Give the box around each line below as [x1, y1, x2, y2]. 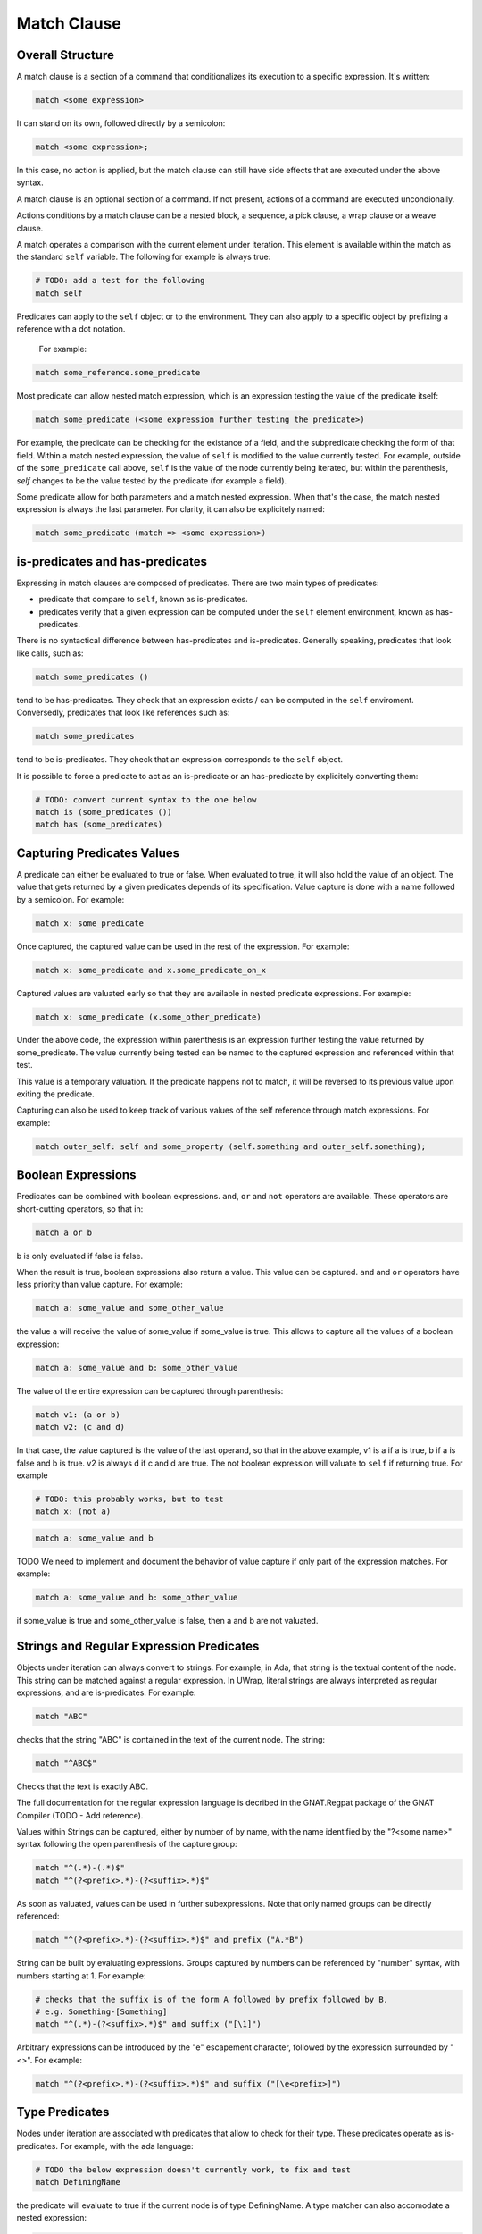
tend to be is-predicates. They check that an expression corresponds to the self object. [16, 754, 344, 765]
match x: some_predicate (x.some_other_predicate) [35, 1012, 262, 1022]
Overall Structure [16, 47, 115, 63]
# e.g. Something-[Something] [35, 2006, 168, 2017]
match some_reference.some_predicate [35, 367, 201, 378]
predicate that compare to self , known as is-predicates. [38, 594, 249, 605]
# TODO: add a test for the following [35, 275, 205, 286]
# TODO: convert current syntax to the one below [35, 794, 257, 804]
